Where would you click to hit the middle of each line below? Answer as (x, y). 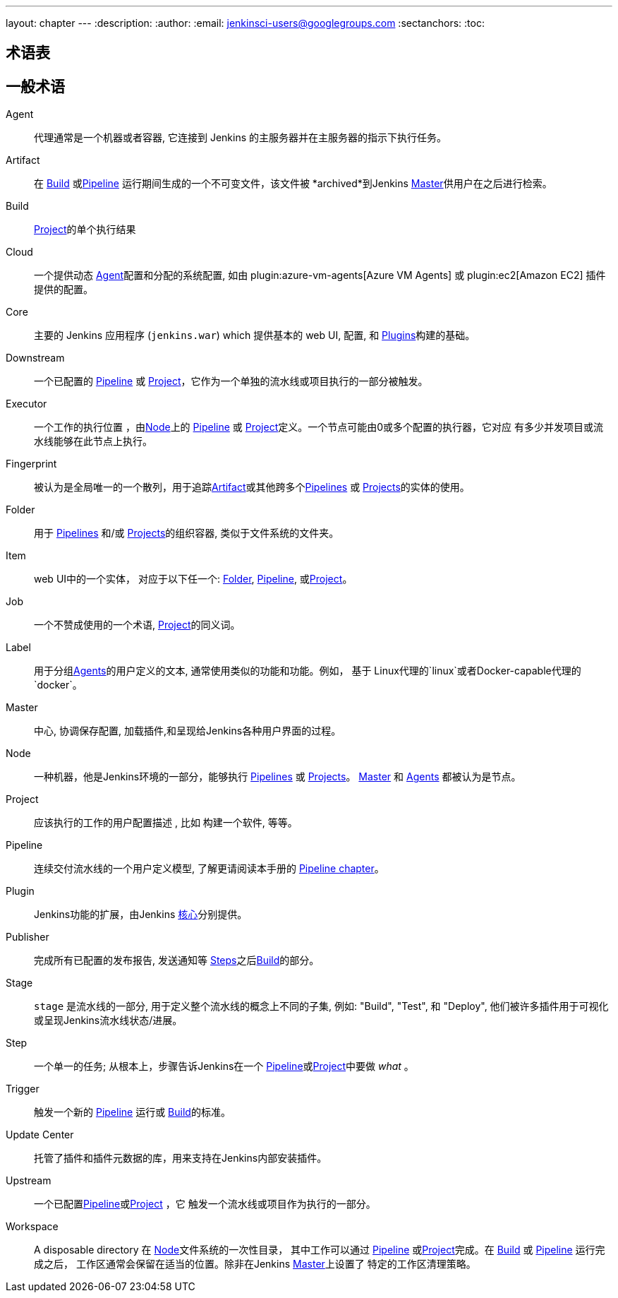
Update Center (40, 1135)
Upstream (29, 1181)
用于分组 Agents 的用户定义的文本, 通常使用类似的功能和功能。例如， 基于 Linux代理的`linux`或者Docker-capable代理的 (308, 671)
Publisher (28, 937)
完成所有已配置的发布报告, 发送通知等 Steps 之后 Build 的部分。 (177, 960)
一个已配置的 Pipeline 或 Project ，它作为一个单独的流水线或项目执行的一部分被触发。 (231, 381)
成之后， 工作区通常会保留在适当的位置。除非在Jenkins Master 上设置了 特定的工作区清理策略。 (255, 1264)
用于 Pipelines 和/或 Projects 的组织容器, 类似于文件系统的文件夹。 (187, 533)
